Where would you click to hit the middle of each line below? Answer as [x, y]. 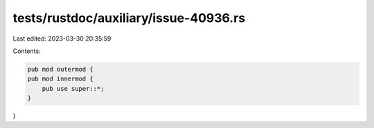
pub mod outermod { [60, 69]
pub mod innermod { [60, 79]
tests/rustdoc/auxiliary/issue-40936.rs [129, 18]
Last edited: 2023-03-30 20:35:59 [62, 39]
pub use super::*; [73, 88]
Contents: [27, 51]
